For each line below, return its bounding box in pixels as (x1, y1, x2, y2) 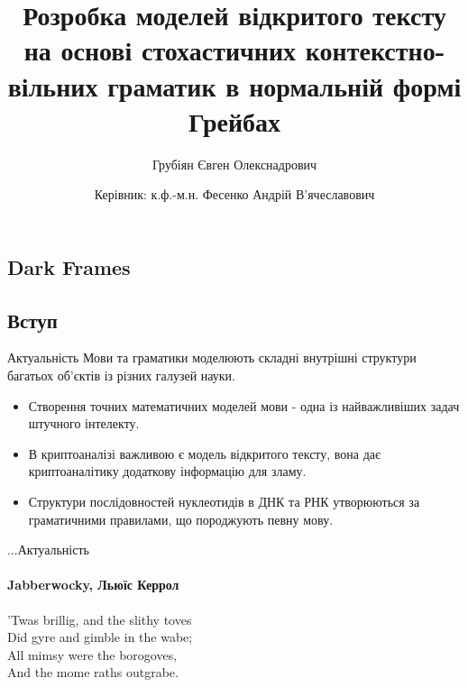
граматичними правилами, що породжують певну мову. (28, 509, 334, 528)
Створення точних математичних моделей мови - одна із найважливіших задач (28, 396, 460, 415)
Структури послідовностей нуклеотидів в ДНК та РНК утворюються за (28, 492, 420, 511)
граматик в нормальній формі (107, 67, 462, 104)
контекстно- (305, 32, 445, 69)
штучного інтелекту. (28, 414, 140, 433)
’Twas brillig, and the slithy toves (7, 609, 192, 628)
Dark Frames (7, 252, 131, 280)
